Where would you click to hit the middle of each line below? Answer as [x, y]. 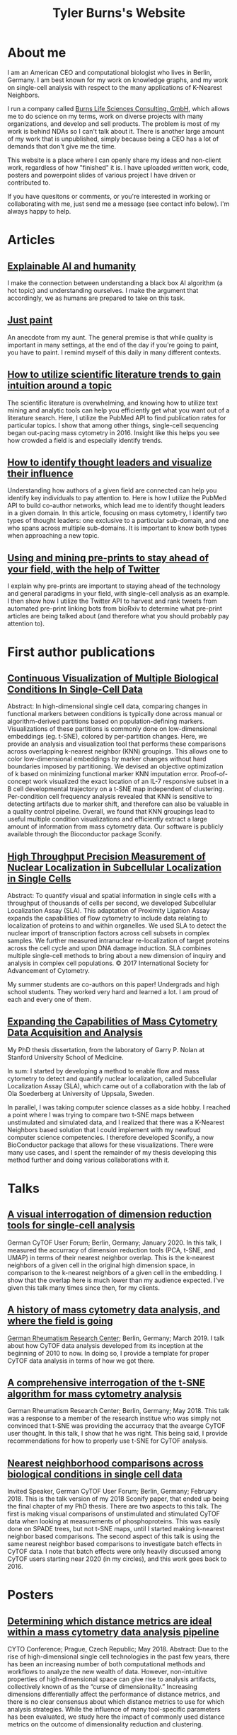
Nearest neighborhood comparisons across [105, 1463]
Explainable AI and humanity [72, 266]
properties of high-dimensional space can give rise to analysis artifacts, [112, 1679]
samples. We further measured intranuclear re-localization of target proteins [118, 940]
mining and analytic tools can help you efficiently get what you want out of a [118, 410]
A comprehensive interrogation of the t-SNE [106, 1383]
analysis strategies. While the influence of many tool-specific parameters [114, 1710]
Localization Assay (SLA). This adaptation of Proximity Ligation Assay [109, 910]
